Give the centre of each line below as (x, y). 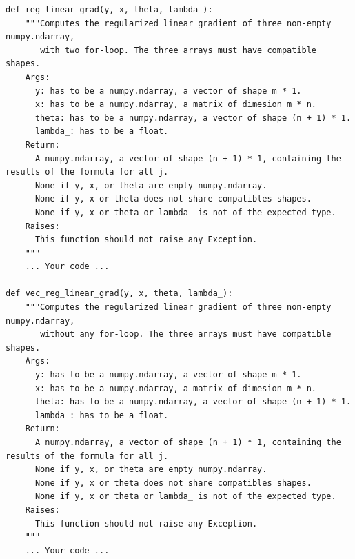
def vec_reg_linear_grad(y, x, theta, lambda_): (119, 294)
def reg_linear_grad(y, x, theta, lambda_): (109, 10)
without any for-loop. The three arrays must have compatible (186, 334)
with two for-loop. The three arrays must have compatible (179, 50)
